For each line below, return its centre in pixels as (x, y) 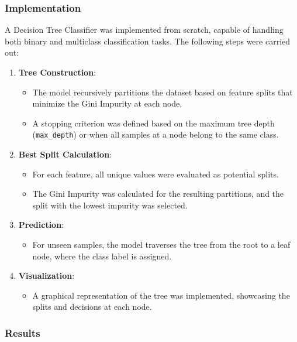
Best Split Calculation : (65, 154)
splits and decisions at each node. (92, 307)
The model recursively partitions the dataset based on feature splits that (163, 92)
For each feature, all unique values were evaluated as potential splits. (156, 174)
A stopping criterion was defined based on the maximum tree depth (153, 123)
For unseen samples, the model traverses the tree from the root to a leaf (161, 244)
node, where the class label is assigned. (102, 256)
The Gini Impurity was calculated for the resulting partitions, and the (158, 194)
